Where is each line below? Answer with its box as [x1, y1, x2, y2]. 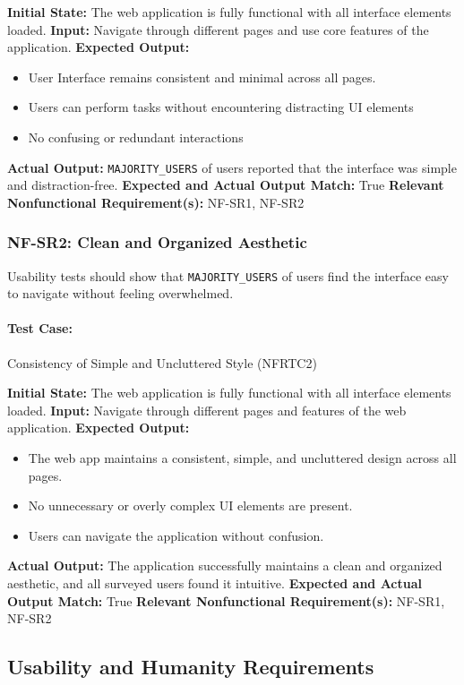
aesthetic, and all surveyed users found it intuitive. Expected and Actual [7, 574, 423, 593]
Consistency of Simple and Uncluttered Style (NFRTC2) [7, 353, 317, 372]
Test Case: [7, 319, 73, 338]
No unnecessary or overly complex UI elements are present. [28, 496, 353, 515]
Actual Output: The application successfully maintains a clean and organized [7, 556, 443, 575]
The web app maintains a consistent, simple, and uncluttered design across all [28, 449, 457, 467]
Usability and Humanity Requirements [7, 653, 374, 681]
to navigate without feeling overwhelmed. [7, 284, 234, 303]
